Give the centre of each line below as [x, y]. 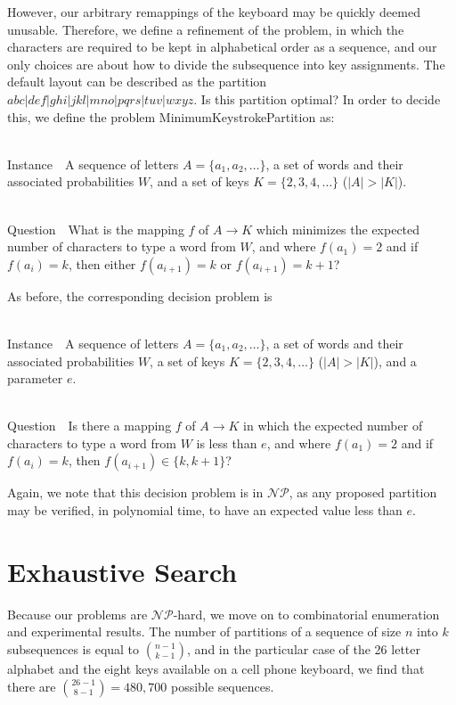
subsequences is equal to [73, 648]
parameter [35, 378]
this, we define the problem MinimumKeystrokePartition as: [171, 116]
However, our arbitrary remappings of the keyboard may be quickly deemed [214, 12]
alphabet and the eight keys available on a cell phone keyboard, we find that [216, 668]
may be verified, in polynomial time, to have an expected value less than [205, 510]
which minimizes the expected [338, 229]
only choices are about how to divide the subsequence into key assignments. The [226, 64]
